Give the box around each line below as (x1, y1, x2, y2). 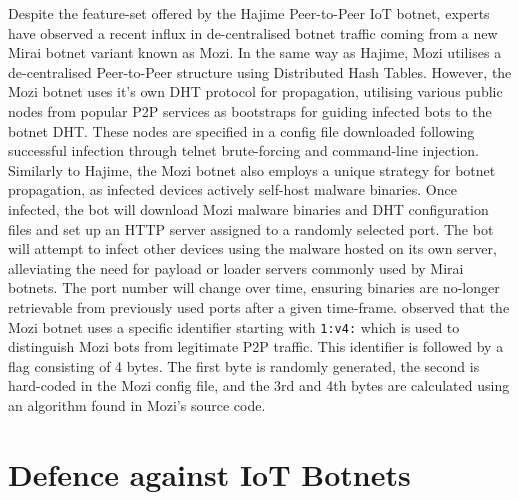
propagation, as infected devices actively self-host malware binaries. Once (8, 179, 457, 200)
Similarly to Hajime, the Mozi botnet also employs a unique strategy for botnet (8, 159, 496, 180)
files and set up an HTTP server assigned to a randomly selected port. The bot (8, 218, 494, 239)
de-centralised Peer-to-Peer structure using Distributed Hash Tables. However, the (8, 61, 512, 82)
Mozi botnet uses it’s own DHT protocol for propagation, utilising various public (8, 81, 503, 102)
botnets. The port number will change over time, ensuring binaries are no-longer (8, 277, 500, 298)
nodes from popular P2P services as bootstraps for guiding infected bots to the (8, 100, 492, 121)
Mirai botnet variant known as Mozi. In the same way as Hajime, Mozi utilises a (8, 42, 502, 63)
